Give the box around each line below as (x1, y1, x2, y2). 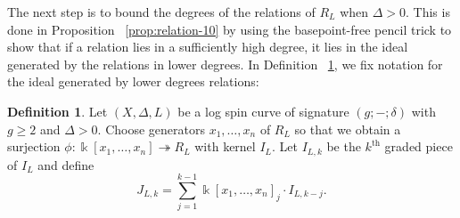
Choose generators (105, 119, 205, 138)
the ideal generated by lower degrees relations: (7, 72, 259, 91)
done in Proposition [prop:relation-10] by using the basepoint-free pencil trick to (7, 20, 452, 38)
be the (326, 137, 361, 156)
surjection (7, 137, 61, 156)
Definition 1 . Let (7, 101, 108, 120)
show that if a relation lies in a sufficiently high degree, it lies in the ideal (7, 37, 408, 56)
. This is (406, 3, 450, 20)
